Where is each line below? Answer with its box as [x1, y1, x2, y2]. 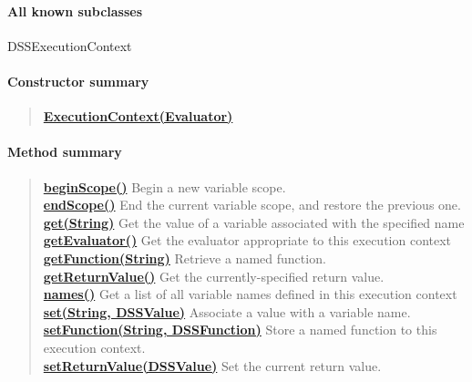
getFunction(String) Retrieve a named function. [43, 248, 326, 267]
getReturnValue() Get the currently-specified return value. [43, 266, 385, 285]
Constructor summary [7, 71, 149, 90]
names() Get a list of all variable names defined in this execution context [43, 284, 457, 304]
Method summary [7, 142, 122, 161]
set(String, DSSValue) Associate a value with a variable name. [43, 302, 411, 321]
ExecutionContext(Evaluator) [43, 107, 233, 126]
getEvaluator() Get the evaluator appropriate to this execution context [43, 231, 452, 250]
